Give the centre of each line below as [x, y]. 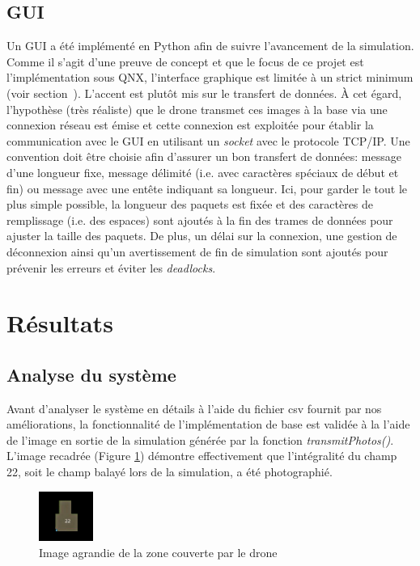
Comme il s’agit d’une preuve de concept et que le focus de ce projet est [185, 61]
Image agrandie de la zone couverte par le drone [158, 553]
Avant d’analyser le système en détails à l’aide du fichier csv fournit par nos [194, 408]
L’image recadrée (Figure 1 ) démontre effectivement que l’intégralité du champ [202, 456]
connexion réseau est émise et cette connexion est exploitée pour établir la [190, 125]
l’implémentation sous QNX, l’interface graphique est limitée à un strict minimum [210, 77]
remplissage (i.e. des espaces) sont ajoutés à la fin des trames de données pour [200, 220]
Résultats [60, 323]
